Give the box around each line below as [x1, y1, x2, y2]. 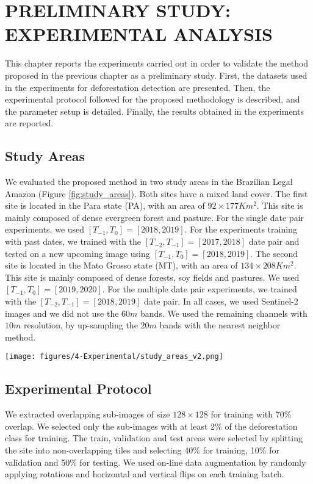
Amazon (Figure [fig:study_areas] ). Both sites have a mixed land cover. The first [5, 187, 308, 200]
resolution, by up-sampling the [23, 319, 138, 331]
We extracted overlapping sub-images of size [5, 408, 170, 421]
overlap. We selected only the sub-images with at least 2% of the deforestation [5, 419, 298, 432]
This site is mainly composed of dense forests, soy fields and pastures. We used [5, 270, 300, 283]
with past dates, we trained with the [5, 235, 142, 248]
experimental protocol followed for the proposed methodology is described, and [5, 93, 300, 106]
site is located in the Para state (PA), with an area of [5, 199, 205, 212]
